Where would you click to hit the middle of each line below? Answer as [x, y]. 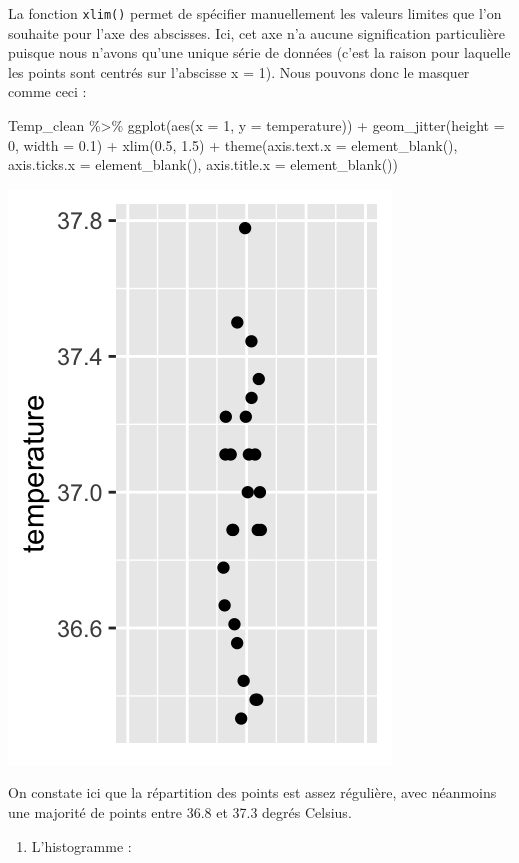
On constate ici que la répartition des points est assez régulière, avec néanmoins [252, 792]
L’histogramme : [81, 845]
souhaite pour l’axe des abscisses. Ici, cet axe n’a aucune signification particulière [256, 32]
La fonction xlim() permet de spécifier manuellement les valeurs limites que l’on [255, 13]
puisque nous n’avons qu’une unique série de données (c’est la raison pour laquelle [259, 52]
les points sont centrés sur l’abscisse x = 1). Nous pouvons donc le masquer [239, 71]
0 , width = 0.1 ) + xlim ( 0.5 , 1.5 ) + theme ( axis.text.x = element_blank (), [233, 144]
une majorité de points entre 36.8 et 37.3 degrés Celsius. [180, 812]
